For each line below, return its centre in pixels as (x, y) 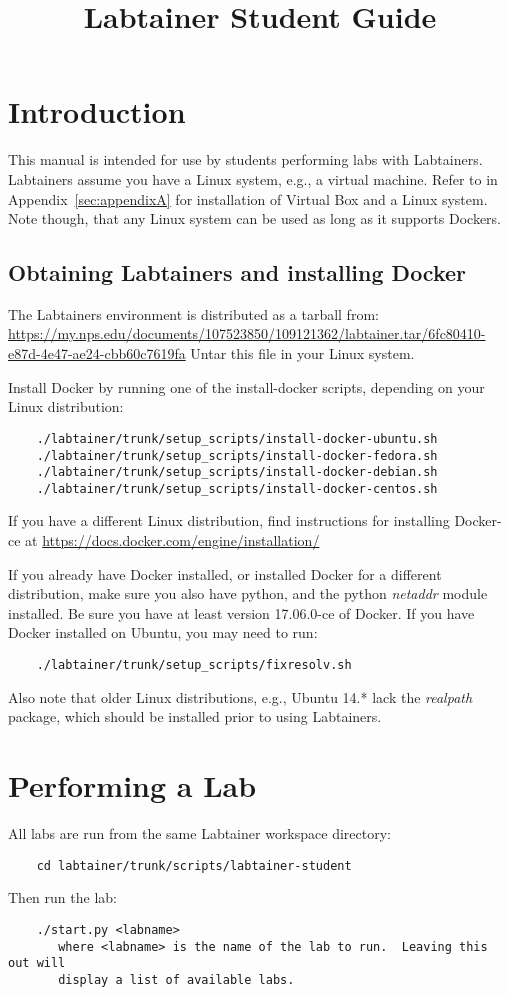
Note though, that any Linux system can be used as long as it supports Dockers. (255, 218)
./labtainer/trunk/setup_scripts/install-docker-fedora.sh (237, 455)
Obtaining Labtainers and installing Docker (237, 272)
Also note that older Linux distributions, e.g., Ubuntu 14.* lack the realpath (240, 696)
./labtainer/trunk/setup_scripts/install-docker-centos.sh (237, 488)
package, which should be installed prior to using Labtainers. (195, 716)
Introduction (97, 111)
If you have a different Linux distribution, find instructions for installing (229, 520)
